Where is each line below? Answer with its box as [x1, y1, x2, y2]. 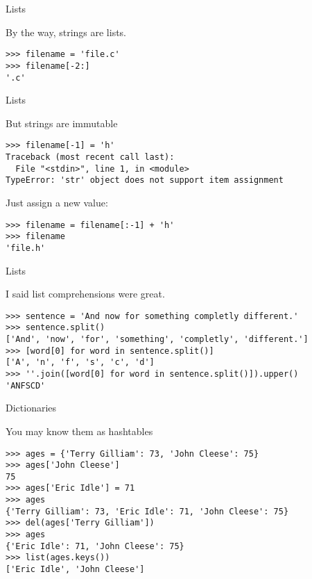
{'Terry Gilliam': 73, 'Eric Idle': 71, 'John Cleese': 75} [6, 506, 289, 516]
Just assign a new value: [6, 195, 108, 209]
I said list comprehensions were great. [6, 286, 165, 301]
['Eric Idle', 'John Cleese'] [6, 564, 145, 575]
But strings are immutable [6, 115, 118, 130]
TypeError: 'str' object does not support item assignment [6, 175, 284, 186]
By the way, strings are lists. [6, 24, 127, 39]
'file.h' [6, 243, 46, 253]
